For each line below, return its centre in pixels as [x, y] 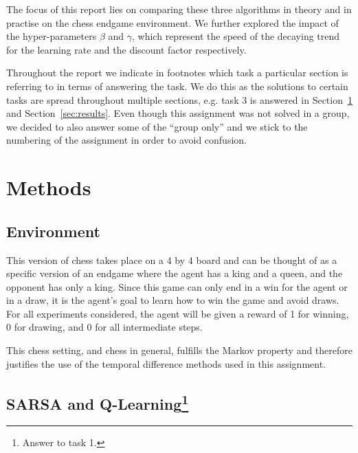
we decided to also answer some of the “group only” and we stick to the [157, 126]
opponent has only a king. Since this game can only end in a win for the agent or [177, 286]
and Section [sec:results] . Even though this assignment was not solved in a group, [178, 113]
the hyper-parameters [52, 36]
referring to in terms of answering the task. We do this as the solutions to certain [177, 86]
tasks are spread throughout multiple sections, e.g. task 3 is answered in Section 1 [179, 99]
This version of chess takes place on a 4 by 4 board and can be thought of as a [172, 259]
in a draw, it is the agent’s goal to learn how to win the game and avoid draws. [173, 300]
